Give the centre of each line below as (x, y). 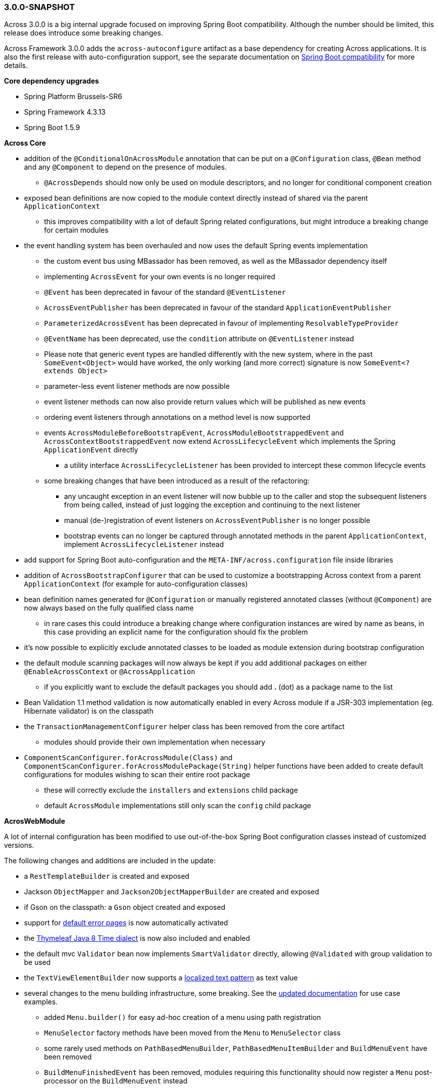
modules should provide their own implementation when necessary (155, 742)
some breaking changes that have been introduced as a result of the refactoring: (177, 481)
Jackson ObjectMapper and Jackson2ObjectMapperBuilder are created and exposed (172, 892)
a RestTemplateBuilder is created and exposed (107, 876)
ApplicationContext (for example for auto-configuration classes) (136, 584)
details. (16, 66)
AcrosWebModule (35, 821)
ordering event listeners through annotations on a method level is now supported (177, 417)
